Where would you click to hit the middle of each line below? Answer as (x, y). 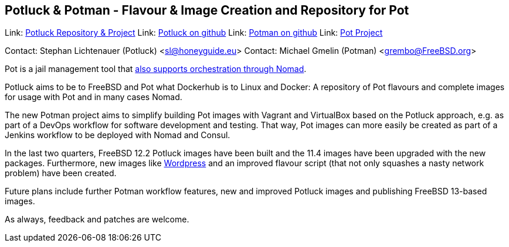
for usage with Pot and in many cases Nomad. (94, 97)
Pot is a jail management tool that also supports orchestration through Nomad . (156, 69)
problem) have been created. (61, 173)
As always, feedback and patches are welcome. (97, 219)
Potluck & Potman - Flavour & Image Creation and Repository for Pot (207, 10)
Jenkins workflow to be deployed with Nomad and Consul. (118, 135)
